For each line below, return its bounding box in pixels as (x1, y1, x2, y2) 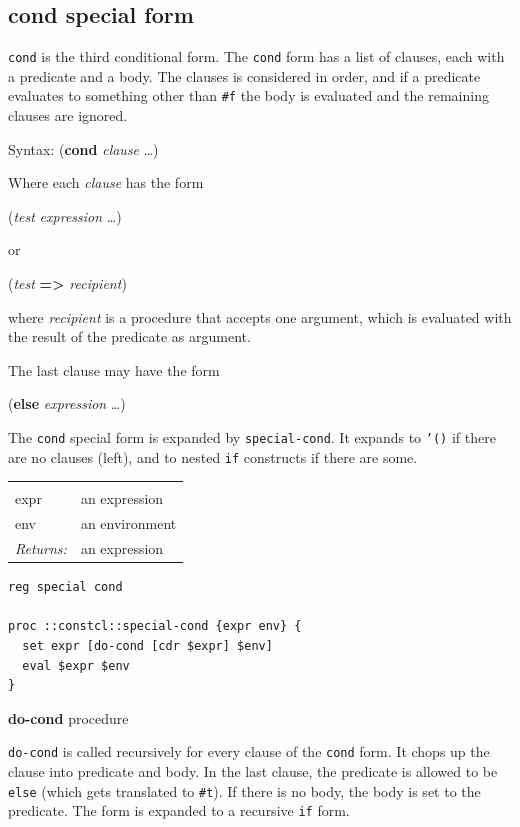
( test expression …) (8, 205, 122, 226)
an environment (80, 513, 177, 534)
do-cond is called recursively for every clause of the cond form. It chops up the (8, 741, 490, 762)
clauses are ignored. (8, 105, 128, 126)
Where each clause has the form (8, 172, 204, 193)
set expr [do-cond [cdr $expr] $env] (22, 638, 273, 653)
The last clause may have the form (8, 359, 220, 380)
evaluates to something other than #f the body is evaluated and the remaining (8, 85, 489, 106)
